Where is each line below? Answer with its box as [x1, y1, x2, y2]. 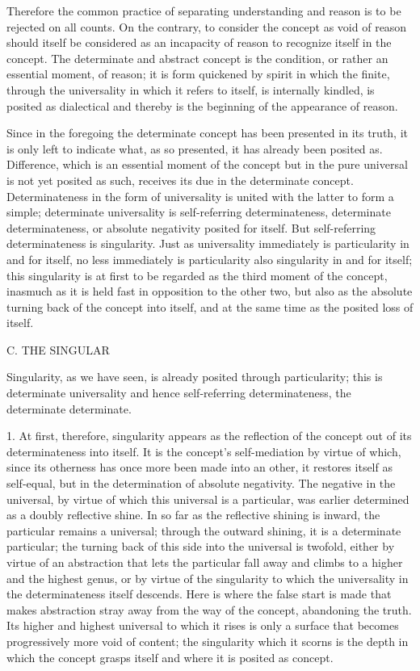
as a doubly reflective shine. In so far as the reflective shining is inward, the [6, 506, 380, 523]
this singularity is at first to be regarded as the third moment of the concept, [6, 266, 388, 283]
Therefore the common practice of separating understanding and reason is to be [6, 2, 401, 19]
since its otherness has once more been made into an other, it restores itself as [6, 459, 393, 476]
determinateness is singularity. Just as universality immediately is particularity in [6, 235, 409, 252]
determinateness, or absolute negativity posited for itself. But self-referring [6, 219, 376, 236]
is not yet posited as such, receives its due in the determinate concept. [6, 171, 354, 188]
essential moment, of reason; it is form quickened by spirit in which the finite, [6, 65, 390, 82]
